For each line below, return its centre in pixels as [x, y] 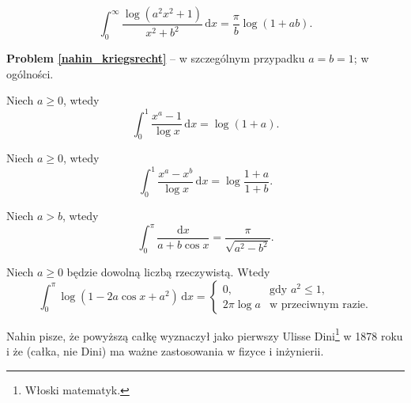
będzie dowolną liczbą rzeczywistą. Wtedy [168, 272]
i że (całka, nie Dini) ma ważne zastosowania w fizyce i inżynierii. [165, 350]
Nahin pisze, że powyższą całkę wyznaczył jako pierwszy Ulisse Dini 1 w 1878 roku [205, 334]
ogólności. [30, 73]
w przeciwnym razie [318, 305]
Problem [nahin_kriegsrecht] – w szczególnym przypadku [156, 58]
